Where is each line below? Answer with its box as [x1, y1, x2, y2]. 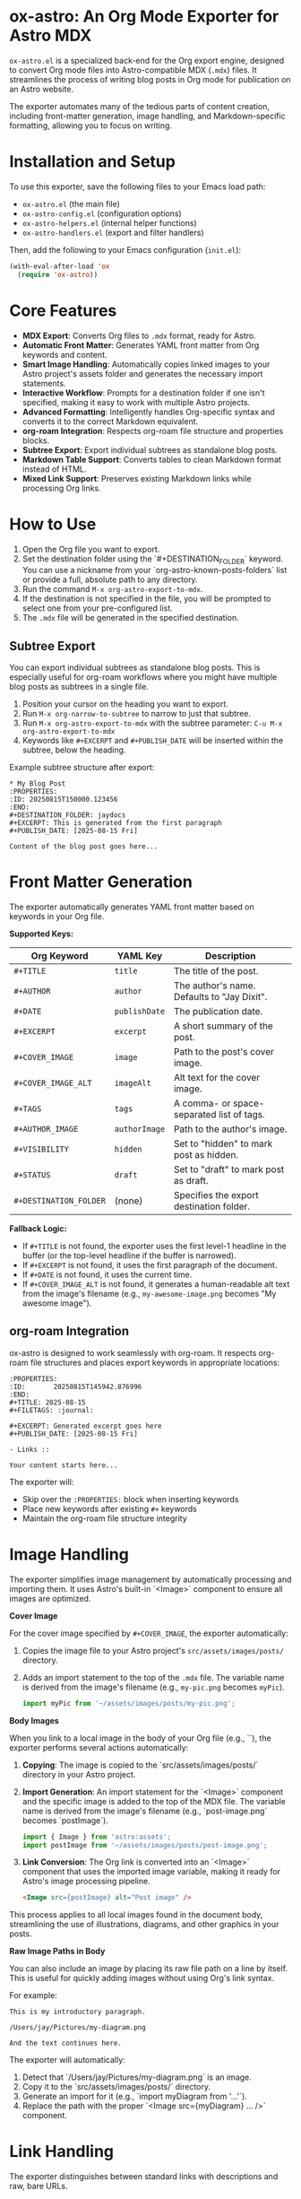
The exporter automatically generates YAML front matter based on [9, 901, 254, 912]
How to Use [9, 514, 97, 535]
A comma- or [173, 1097, 231, 1109]
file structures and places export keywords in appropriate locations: [30, 1357, 280, 1368]
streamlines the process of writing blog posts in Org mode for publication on [9, 74, 291, 84]
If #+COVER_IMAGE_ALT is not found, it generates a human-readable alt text [21, 1279, 290, 1290]
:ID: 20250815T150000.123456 [9, 795, 118, 804]
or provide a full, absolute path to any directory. [21, 574, 199, 585]
